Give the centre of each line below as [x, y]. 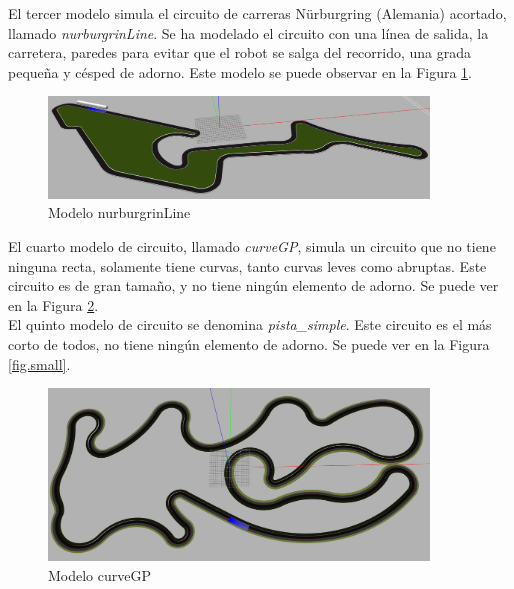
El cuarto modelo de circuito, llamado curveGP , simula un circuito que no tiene [252, 246]
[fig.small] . [39, 363]
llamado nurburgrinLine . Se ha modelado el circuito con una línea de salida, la [248, 32]
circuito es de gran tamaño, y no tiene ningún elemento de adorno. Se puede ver [253, 285]
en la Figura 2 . [53, 304]
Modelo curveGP [100, 575]
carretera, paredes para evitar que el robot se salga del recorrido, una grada [240, 52]
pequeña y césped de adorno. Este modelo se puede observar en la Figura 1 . [240, 71]
